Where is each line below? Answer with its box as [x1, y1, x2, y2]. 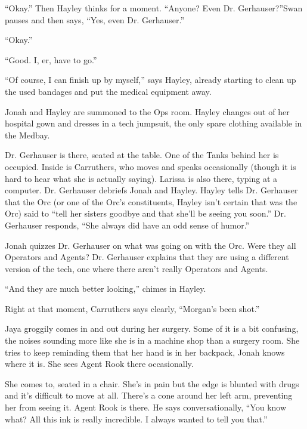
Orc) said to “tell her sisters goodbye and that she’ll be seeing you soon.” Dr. [5, 207, 286, 220]
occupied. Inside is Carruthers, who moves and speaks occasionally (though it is [5, 160, 296, 172]
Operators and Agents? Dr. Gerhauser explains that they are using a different [5, 251, 289, 263]
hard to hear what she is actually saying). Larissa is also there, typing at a [5, 172, 278, 184]
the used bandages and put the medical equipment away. [5, 85, 212, 97]
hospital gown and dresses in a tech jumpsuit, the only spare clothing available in [5, 117, 302, 129]
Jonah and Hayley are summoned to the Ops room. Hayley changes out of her [5, 105, 290, 118]
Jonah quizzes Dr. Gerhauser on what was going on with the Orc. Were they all [5, 239, 296, 251]
